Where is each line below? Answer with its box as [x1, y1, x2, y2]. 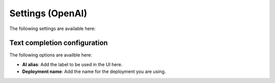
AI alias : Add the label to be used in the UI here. [22, 61, 123, 67]
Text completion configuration [9, 39, 108, 47]
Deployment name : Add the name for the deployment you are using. [22, 69, 166, 75]
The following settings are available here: [9, 25, 96, 32]
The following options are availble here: [9, 52, 92, 58]
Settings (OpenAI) [9, 8, 88, 19]
